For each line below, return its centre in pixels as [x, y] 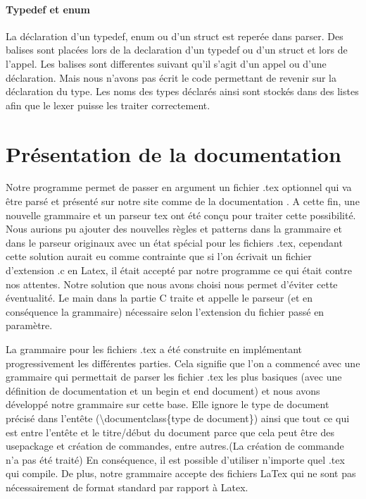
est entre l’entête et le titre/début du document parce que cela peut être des [170, 432]
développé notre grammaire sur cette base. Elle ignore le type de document [168, 404]
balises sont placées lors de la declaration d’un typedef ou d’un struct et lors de [177, 50]
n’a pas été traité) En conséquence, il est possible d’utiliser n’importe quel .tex [175, 459]
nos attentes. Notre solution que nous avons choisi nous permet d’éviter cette [172, 284]
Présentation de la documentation [173, 153]
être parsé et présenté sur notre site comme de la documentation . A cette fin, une [183, 201]
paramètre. [29, 325]
